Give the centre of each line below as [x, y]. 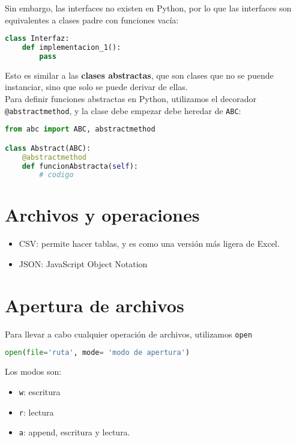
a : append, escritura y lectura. [74, 432]
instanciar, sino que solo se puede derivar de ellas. [96, 87]
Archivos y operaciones [102, 215]
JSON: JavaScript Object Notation [83, 264]
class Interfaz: [37, 39]
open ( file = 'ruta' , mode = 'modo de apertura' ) [97, 353]
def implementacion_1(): [71, 48]
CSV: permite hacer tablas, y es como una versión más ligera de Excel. [149, 244]
